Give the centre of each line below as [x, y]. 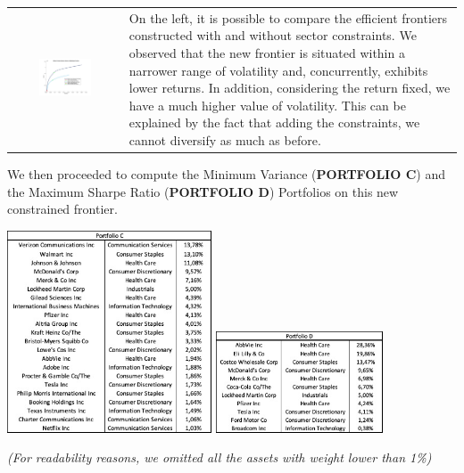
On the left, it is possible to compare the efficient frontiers [288, 17]
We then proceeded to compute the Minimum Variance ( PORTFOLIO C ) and [226, 174]
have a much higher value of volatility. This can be [267, 105]
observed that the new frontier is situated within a [267, 52]
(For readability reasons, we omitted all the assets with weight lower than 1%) [220, 457]
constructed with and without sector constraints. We [273, 35]
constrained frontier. [62, 209]
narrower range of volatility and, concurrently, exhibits [278, 70]
